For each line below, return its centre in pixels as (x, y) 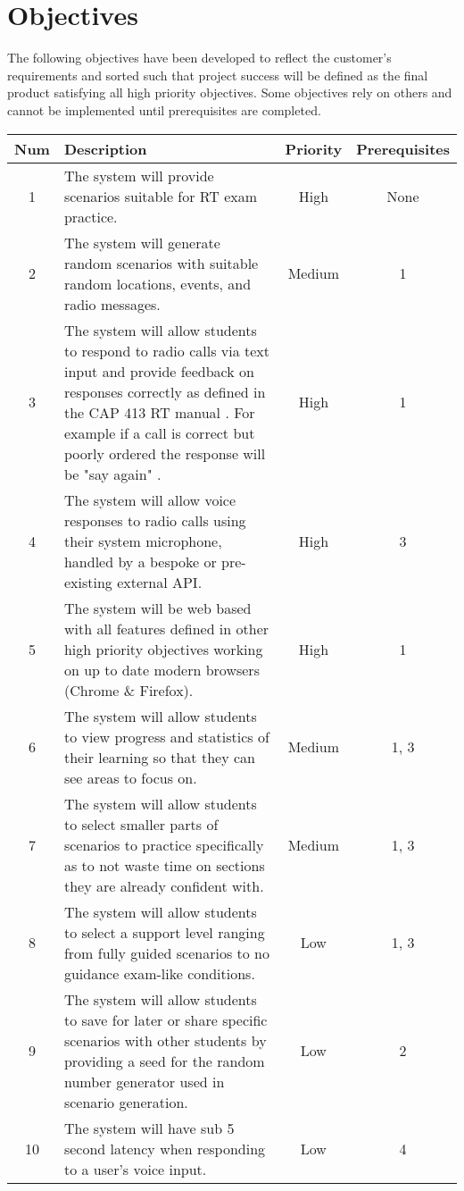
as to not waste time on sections (164, 865)
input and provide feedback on (159, 371)
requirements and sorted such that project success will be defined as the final (218, 75)
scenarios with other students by (165, 1040)
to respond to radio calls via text (167, 350)
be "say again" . (112, 474)
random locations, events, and (157, 283)
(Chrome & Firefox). (128, 690)
